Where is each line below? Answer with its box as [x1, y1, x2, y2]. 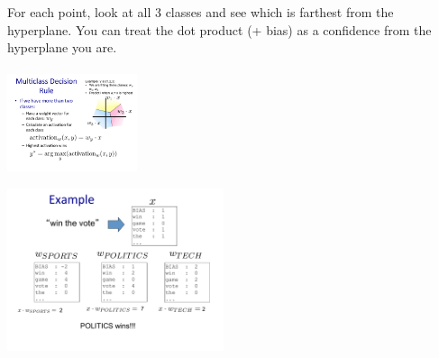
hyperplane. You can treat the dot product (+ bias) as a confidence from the [7, 20, 432, 39]
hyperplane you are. [7, 38, 117, 57]
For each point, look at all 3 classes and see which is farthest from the [7, 3, 394, 21]
